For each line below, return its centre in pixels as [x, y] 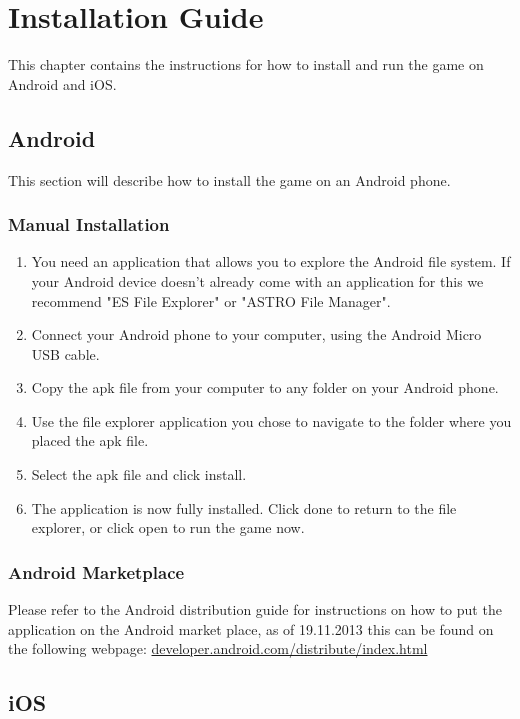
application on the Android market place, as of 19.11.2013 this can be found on [251, 628]
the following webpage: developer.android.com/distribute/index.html [218, 648]
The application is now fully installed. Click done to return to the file [244, 507]
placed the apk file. [90, 440]
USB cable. [65, 353]
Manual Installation [89, 224]
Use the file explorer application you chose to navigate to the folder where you [271, 420]
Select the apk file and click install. [139, 474]
